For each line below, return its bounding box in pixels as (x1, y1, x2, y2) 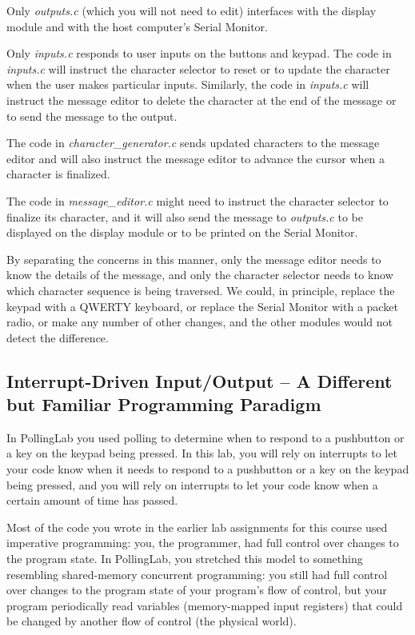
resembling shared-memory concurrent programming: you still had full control (6, 565, 388, 582)
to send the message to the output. (6, 107, 178, 124)
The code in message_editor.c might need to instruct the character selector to (6, 192, 389, 209)
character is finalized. (6, 166, 110, 182)
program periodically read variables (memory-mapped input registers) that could (6, 597, 403, 613)
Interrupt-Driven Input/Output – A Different (6, 368, 393, 393)
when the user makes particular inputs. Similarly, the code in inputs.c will (6, 76, 369, 93)
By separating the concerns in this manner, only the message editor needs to (6, 250, 381, 267)
